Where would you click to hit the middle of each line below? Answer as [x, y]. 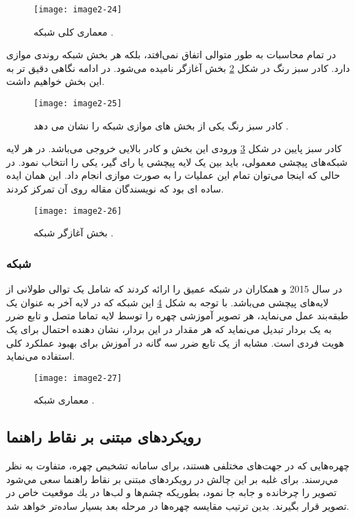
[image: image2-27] [78, 378]
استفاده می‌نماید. [40, 356]
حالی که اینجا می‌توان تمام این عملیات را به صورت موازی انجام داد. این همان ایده [173, 175]
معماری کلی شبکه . [74, 31]
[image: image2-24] [78, 10]
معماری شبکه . [64, 400]
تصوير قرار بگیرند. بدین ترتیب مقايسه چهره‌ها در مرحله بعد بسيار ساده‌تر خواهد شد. [178, 505]
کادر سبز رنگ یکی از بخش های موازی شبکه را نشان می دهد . [161, 125]
